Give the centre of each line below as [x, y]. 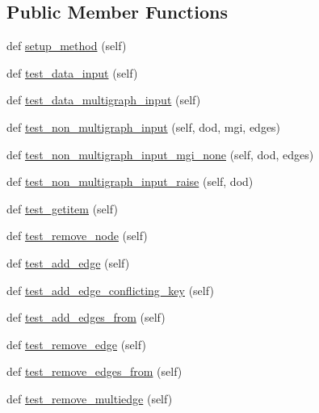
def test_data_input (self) [72, 72]
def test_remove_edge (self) [76, 344]
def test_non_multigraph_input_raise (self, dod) [130, 181]
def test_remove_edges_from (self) [94, 371]
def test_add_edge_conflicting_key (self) [110, 290]
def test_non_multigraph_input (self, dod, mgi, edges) [144, 126]
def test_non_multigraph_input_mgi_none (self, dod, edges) [160, 154]
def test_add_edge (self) [68, 262]
